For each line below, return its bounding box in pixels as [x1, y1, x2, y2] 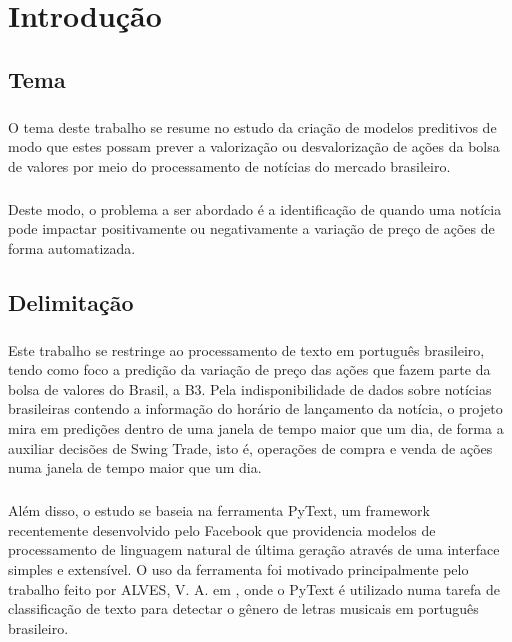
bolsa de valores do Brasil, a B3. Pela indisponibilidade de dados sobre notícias [8, 378, 492, 399]
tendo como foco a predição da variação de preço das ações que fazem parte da [8, 359, 491, 380]
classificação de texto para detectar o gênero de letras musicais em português [8, 598, 479, 619]
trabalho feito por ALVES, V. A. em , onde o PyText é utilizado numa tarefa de [8, 578, 500, 599]
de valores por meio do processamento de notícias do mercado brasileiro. [8, 155, 451, 176]
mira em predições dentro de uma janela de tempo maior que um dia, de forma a [8, 418, 504, 438]
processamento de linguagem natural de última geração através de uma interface [8, 539, 500, 560]
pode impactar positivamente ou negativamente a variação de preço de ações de [8, 218, 495, 239]
